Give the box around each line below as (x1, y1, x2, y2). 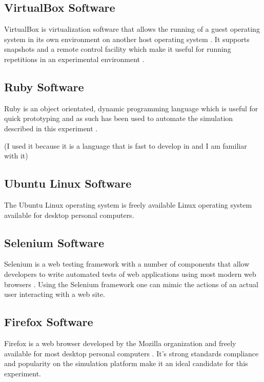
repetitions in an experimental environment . (4, 53, 145, 64)
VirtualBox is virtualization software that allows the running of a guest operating (4, 24, 260, 34)
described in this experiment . (4, 123, 98, 133)
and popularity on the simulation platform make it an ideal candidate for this (4, 358, 248, 369)
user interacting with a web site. (4, 289, 105, 299)
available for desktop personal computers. (4, 209, 134, 220)
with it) (4, 150, 28, 161)
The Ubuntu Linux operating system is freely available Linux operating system (4, 199, 252, 210)
